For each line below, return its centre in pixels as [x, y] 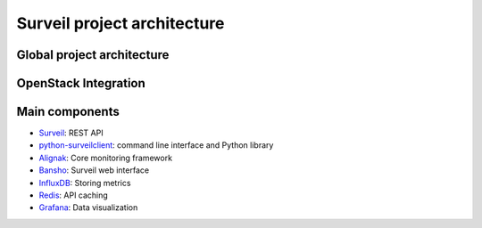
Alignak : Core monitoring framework [106, 158]
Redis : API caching [74, 195]
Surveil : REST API [71, 133]
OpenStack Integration [81, 83]
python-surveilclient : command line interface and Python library [156, 145]
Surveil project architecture [120, 23]
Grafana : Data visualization [88, 208]
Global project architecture [93, 55]
